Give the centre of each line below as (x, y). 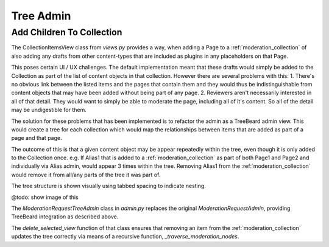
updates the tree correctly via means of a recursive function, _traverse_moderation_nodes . (125, 237)
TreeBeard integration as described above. (65, 217)
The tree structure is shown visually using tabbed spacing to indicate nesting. (109, 186)
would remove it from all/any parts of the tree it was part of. (86, 175)
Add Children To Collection (67, 32)
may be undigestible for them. (49, 110)
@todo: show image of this (45, 197)
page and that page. (37, 138)
